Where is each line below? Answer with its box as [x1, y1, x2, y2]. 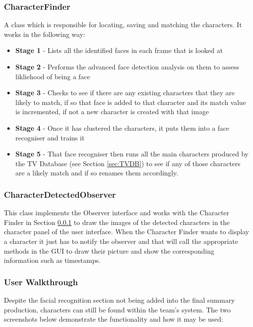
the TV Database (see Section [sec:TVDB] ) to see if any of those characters [15, 158, 241, 168]
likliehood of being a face [15, 71, 90, 81]
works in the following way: [4, 29, 85, 39]
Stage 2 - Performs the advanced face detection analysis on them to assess [15, 62, 239, 71]
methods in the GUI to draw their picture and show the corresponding [4, 245, 215, 256]
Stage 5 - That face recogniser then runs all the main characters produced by [15, 149, 249, 159]
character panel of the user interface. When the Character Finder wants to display [4, 226, 249, 237]
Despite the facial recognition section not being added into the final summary [4, 294, 235, 305]
